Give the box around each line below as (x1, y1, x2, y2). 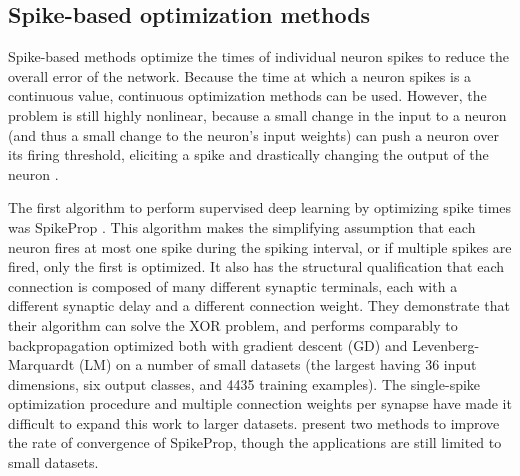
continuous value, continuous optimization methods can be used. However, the (8, 85, 487, 106)
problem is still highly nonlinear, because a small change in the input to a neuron (8, 104, 507, 125)
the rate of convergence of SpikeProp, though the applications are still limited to (8, 432, 502, 453)
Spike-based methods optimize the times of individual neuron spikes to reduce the (8, 46, 509, 67)
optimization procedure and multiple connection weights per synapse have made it (8, 393, 512, 414)
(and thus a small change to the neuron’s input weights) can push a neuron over (8, 124, 499, 145)
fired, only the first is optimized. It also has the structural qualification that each (8, 256, 505, 277)
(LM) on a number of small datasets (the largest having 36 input (78, 354, 477, 375)
